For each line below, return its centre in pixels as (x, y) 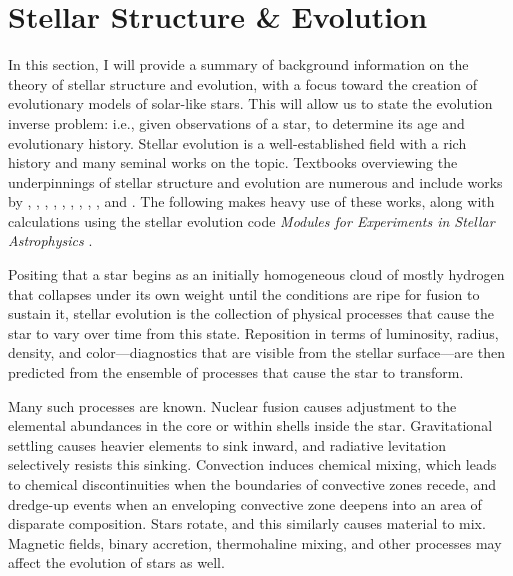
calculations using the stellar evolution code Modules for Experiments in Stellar (251, 220)
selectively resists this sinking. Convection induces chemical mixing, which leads (252, 464)
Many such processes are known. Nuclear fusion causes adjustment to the (232, 405)
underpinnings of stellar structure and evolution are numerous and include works (255, 181)
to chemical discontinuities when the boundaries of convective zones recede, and (252, 484)
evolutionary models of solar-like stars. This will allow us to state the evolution (250, 103)
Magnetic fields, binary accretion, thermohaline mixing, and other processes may (255, 542)
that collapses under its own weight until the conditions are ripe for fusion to (244, 293)
